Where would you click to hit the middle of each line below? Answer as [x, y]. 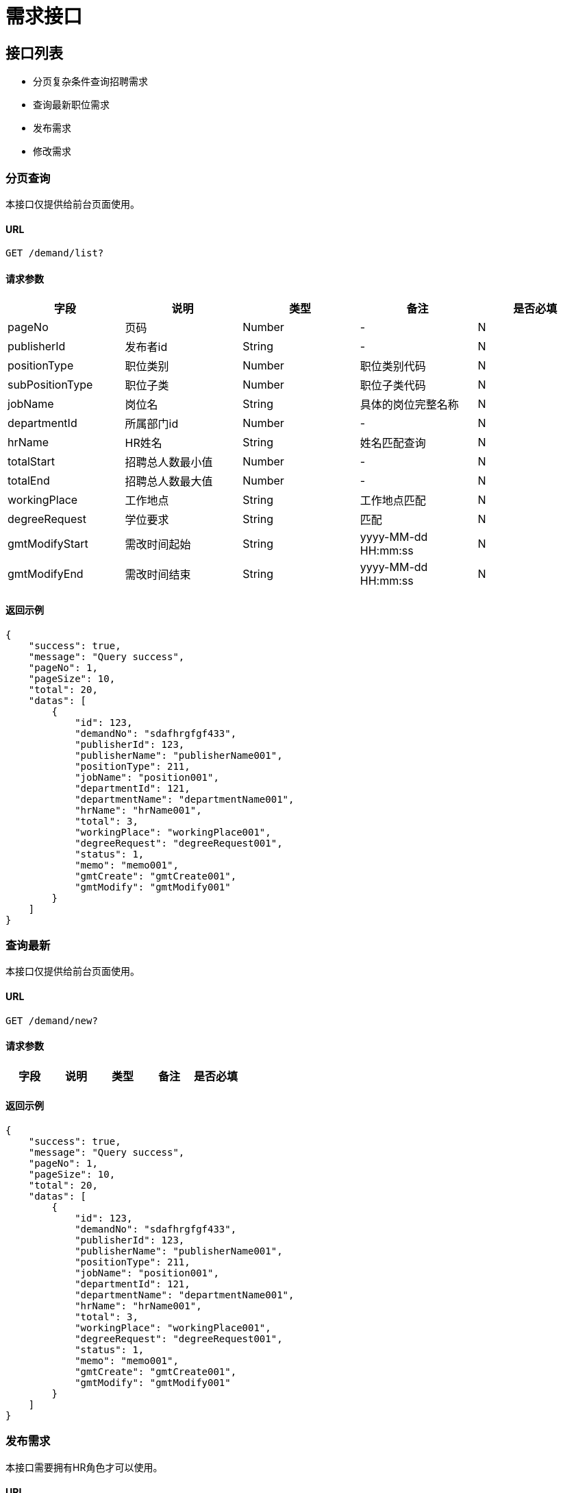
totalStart [31, 462]
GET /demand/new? [52, 1020]
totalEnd [29, 481]
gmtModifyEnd [46, 574]
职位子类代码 [393, 386]
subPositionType [50, 385]
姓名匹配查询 [393, 443]
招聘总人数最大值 [169, 482]
